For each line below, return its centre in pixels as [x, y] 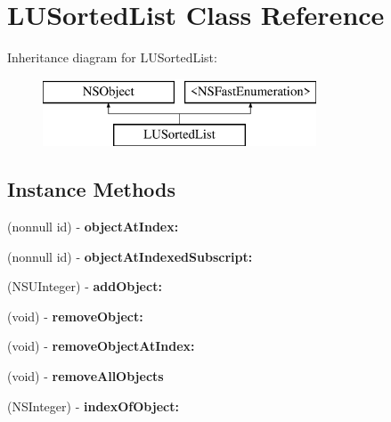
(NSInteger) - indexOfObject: [93, 406]
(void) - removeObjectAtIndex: [101, 346]
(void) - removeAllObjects [86, 376]
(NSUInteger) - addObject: [85, 286]
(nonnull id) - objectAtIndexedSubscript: [130, 256]
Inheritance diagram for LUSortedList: [112, 57]
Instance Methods [91, 189]
